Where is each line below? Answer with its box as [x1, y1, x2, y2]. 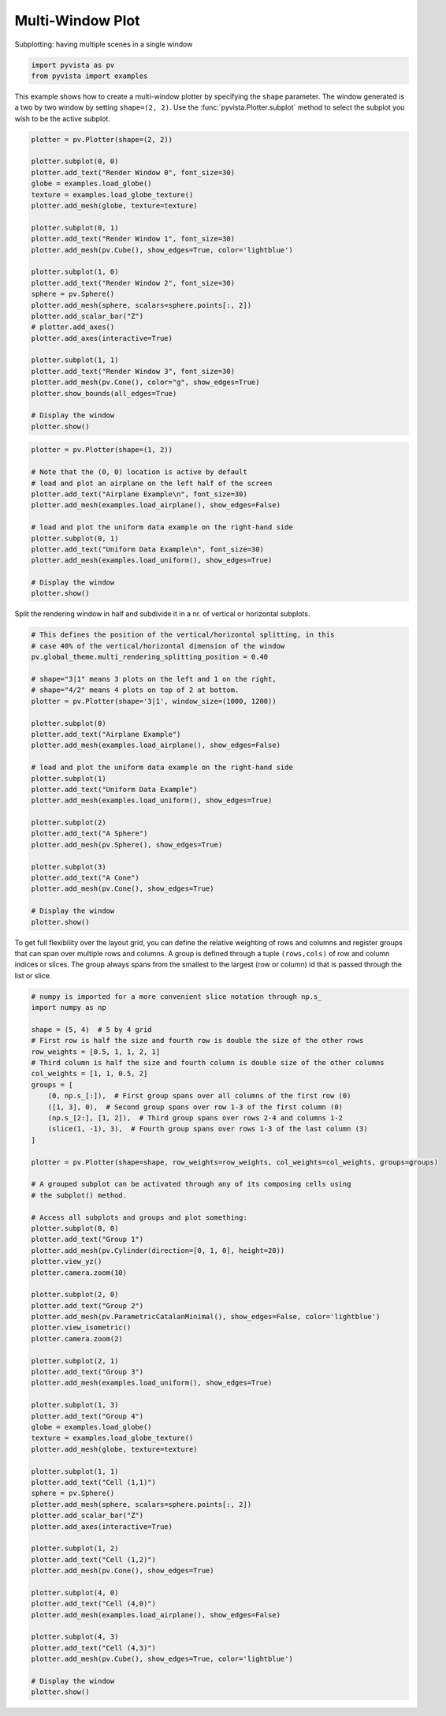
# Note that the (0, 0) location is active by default [31, 468, 247, 477]
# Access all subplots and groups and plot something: [31, 1213, 247, 1222]
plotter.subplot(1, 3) [31, 1400, 119, 1410]
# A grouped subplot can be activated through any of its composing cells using [31, 1180, 351, 1189]
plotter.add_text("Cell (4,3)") [31, 1643, 157, 1652]
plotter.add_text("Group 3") [31, 1367, 144, 1377]
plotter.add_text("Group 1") [31, 1235, 144, 1244]
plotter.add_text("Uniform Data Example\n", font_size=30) [31, 544, 264, 554]
